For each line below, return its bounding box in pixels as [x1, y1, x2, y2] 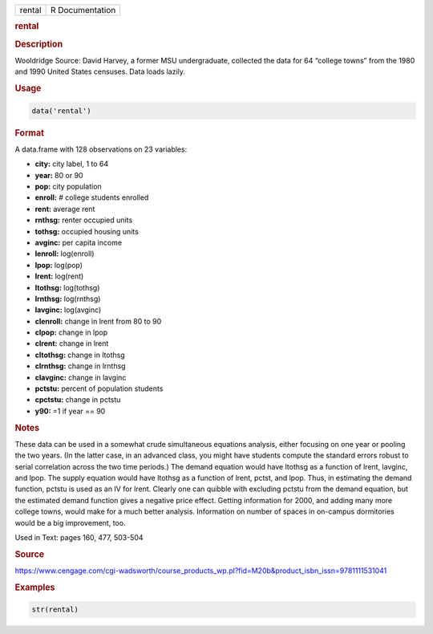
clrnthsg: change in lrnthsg [34, 361, 126, 371]
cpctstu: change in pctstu [34, 395, 121, 404]
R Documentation [50, 5, 116, 15]
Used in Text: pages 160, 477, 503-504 [14, 532, 144, 542]
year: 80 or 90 [34, 170, 83, 180]
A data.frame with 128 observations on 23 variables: [14, 144, 188, 154]
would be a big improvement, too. [14, 518, 126, 527]
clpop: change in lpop [34, 327, 108, 337]
